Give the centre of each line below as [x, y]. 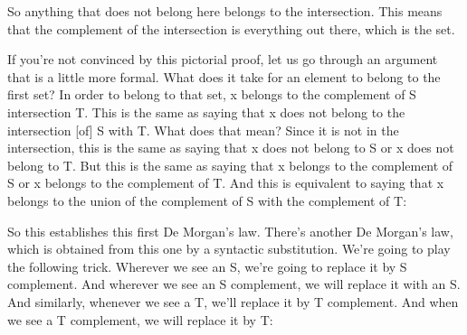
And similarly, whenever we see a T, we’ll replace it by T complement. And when [233, 301]
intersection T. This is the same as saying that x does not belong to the [206, 112]
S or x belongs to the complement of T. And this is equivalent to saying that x [226, 183]
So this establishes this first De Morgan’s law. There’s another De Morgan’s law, [230, 231]
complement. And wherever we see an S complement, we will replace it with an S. [234, 284]
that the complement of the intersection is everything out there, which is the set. [231, 28]
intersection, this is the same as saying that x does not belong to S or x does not [231, 148]
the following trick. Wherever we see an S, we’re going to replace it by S [207, 266]
